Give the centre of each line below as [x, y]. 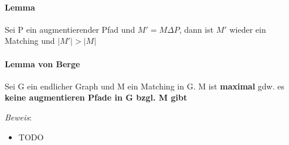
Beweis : [18, 117]
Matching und [30, 41]
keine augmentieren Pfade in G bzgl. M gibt [96, 97]
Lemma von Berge [42, 63]
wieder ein [248, 29]
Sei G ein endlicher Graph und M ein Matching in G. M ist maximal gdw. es [144, 86]
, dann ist [196, 29]
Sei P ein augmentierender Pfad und [70, 29]
